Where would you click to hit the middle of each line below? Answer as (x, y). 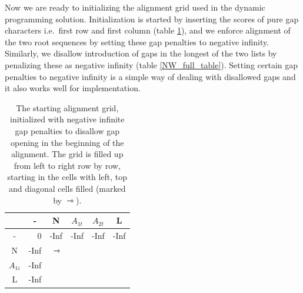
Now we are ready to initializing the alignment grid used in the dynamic (135, 7)
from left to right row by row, (67, 165)
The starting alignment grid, (67, 107)
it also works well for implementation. (73, 88)
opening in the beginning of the (67, 142)
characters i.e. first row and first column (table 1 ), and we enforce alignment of (148, 30)
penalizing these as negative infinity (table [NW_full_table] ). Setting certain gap (151, 64)
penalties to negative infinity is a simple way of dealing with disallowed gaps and (150, 76)
